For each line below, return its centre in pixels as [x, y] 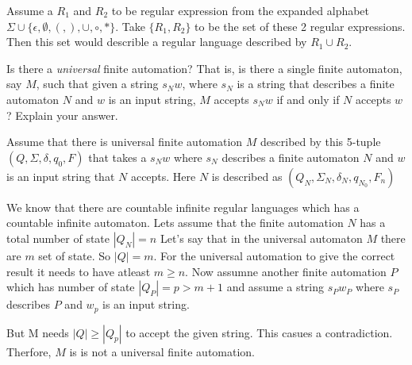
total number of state [58, 238]
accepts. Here [163, 176]
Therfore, [29, 351]
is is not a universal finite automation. [162, 351]
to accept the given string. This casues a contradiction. [259, 332]
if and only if [308, 99]
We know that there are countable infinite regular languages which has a [183, 207]
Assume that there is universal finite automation [125, 142]
